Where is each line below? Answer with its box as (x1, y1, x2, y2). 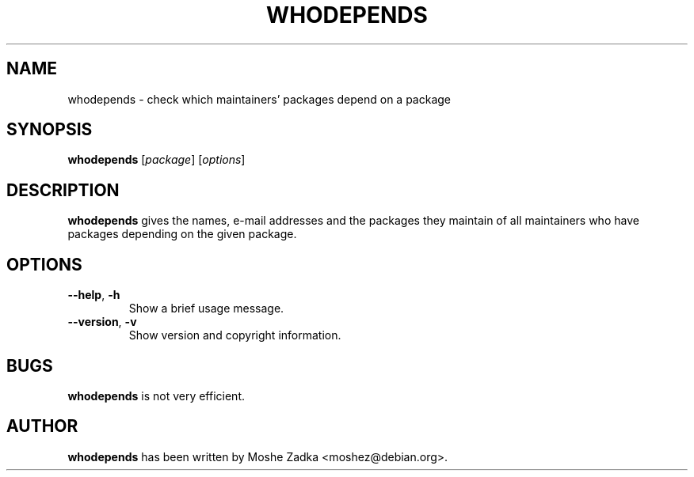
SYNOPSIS (6, 119, 93, 140)
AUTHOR (6, 416, 78, 437)
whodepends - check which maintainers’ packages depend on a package (67, 92, 452, 106)
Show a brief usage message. (128, 301, 284, 316)
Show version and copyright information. (128, 328, 341, 343)
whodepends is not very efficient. (67, 388, 246, 403)
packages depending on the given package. (67, 227, 297, 241)
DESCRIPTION (6, 180, 120, 200)
